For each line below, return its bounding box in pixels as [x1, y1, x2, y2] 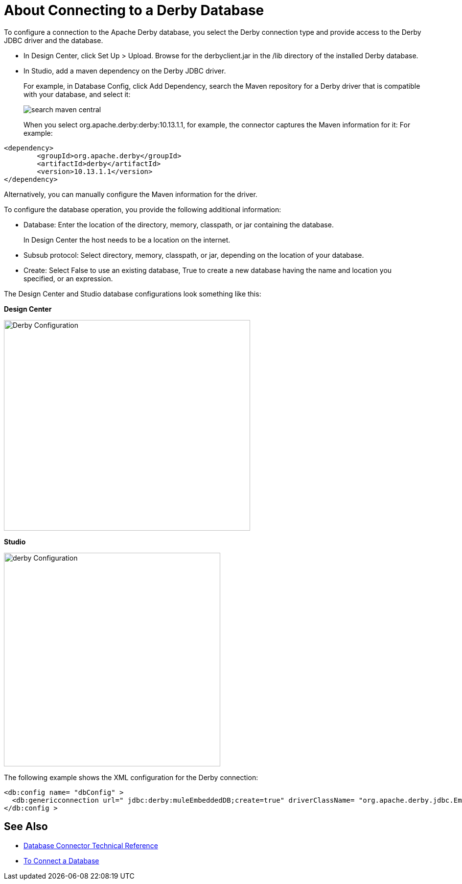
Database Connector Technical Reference [23, 841, 158, 850]
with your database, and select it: [23, 90, 131, 98]
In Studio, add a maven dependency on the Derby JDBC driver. [23, 66, 226, 75]
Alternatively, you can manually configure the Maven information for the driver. [4, 190, 257, 198]
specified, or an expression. [23, 274, 113, 283]
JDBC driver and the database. [4, 36, 103, 45]
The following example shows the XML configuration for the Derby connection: [4, 773, 258, 782]
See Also [4, 820, 48, 833]
